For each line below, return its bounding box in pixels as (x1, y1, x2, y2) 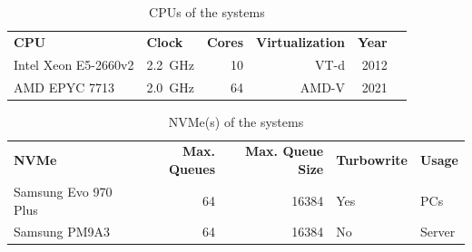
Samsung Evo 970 (14, 181, 113, 200)
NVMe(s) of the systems (168, 111, 304, 131)
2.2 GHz (146, 54, 195, 73)
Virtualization (256, 32, 346, 51)
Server (419, 222, 456, 241)
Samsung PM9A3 (14, 222, 111, 241)
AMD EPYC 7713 (14, 77, 115, 96)
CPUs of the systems (149, 3, 265, 21)
